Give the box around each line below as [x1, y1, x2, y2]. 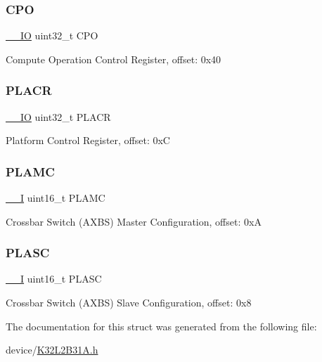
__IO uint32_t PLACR [6, 109, 111, 124]
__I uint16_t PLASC [6, 271, 102, 286]
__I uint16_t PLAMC [6, 190, 105, 205]
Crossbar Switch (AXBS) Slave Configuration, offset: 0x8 [6, 295, 252, 310]
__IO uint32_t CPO [6, 28, 98, 43]
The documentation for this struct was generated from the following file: [6, 318, 317, 333]
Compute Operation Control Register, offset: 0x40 [6, 51, 221, 66]
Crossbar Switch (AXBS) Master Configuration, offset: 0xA [6, 214, 262, 228]
